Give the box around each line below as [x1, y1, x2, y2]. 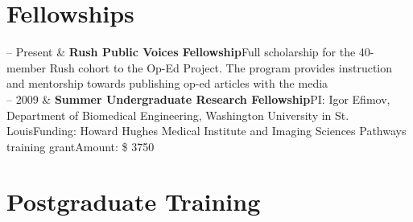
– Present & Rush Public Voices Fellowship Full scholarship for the [6, 43, 356, 60]
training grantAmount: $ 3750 [6, 138, 155, 154]
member [6, 59, 47, 76]
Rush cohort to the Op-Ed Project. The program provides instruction [49, 59, 393, 76]
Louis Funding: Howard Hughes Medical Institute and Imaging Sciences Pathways [6, 122, 407, 139]
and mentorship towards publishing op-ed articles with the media [6, 75, 328, 92]
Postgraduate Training [6, 185, 261, 218]
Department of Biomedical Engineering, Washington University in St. [6, 106, 349, 123]
